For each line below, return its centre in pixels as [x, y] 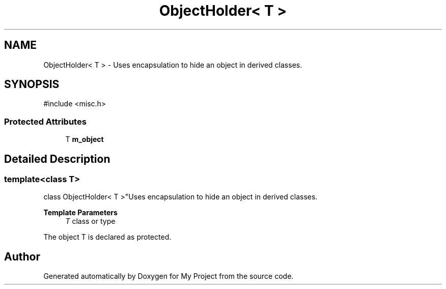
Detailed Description [57, 159]
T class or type [90, 221]
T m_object [85, 139]
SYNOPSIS [32, 84]
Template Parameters [80, 213]
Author [22, 256]
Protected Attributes [45, 121]
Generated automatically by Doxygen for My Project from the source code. [169, 276]
